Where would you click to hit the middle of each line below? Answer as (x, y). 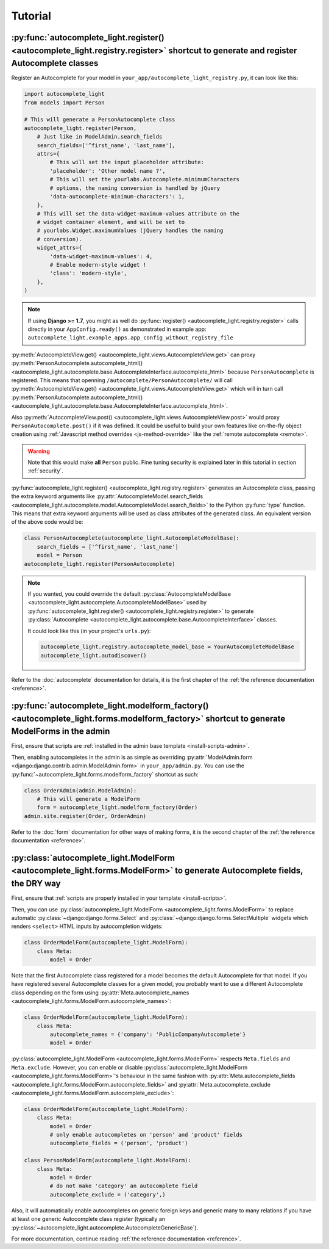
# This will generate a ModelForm (88, 799)
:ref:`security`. (45, 471)
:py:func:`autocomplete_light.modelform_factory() (110, 706)
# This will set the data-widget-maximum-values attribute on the (138, 213)
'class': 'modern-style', (88, 273)
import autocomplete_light (64, 94)
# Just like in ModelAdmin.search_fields (100, 137)
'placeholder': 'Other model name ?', (108, 171)
